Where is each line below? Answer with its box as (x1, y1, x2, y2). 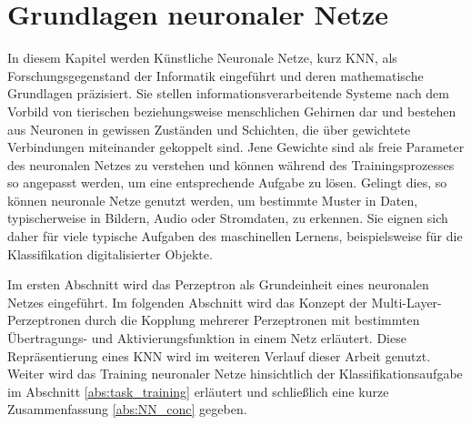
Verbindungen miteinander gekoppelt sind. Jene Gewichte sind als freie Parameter (7, 137, 465, 157)
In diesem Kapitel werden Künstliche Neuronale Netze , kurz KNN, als (7, 48, 397, 67)
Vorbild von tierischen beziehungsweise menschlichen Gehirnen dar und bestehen (7, 101, 456, 120)
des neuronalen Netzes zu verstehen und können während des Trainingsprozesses (7, 155, 455, 174)
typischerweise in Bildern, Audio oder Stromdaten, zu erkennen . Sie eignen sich (7, 208, 448, 228)
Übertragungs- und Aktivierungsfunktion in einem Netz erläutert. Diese (7, 329, 406, 348)
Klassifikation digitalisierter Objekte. (7, 244, 213, 263)
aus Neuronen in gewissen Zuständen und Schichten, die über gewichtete (7, 119, 411, 138)
